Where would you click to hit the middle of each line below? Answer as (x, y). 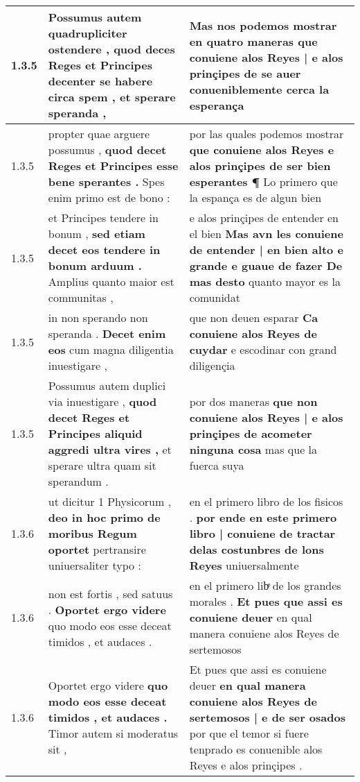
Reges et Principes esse (113, 165)
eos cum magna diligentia (111, 349)
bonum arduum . (95, 265)
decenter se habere (100, 81)
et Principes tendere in (103, 218)
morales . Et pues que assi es (266, 601)
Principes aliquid (95, 433)
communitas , (81, 297)
